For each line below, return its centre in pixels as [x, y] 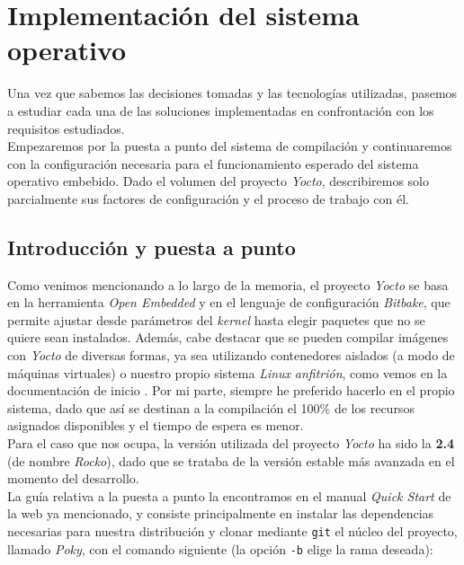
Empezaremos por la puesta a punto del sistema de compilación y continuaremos [230, 146]
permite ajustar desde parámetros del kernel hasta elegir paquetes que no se [216, 319]
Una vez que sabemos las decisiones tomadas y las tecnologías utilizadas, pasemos [232, 93]
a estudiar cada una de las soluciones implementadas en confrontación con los [221, 110]
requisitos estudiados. [66, 128]
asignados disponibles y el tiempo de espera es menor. [156, 425]
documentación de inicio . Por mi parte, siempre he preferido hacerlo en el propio [231, 390]
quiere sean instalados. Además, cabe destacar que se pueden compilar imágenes [228, 337]
